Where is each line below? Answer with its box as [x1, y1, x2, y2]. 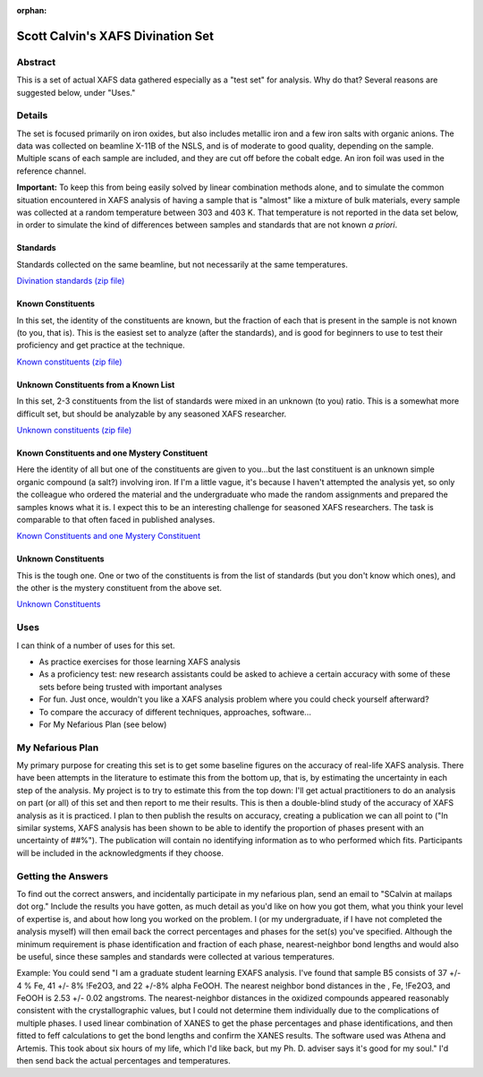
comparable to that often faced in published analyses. [16, 514, 216, 525]
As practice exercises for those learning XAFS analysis [38, 656, 241, 667]
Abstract [16, 56, 56, 68]
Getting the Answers [16, 869, 109, 882]
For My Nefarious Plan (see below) [38, 719, 167, 730]
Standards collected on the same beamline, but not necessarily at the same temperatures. [16, 259, 348, 269]
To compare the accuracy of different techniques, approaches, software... [38, 706, 312, 717]
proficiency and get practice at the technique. [16, 340, 185, 351]
